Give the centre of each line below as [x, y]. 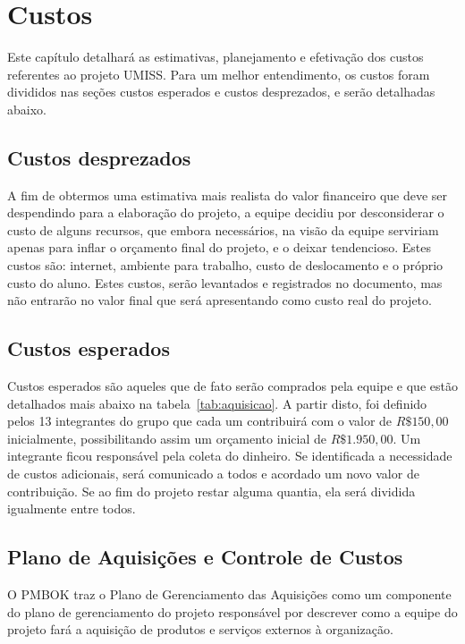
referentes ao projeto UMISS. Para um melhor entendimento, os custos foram [219, 74]
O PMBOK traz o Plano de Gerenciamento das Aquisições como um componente [229, 594]
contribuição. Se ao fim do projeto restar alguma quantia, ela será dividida [211, 491]
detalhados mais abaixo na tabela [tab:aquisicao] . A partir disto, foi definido [217, 403]
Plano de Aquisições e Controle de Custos [205, 557]
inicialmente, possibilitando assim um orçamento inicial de [167, 438]
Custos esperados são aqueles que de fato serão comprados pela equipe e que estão [232, 386]
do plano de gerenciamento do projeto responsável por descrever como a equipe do [232, 611]
